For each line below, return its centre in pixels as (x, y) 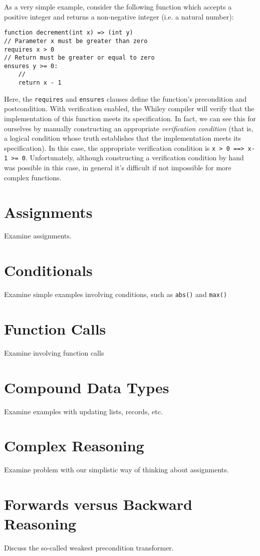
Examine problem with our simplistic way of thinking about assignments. (116, 470)
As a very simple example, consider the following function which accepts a (118, 7)
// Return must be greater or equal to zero (79, 58)
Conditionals (48, 270)
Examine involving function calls (54, 352)
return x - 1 (40, 83)
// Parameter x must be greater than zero (76, 41)
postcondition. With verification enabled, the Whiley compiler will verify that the (129, 108)
